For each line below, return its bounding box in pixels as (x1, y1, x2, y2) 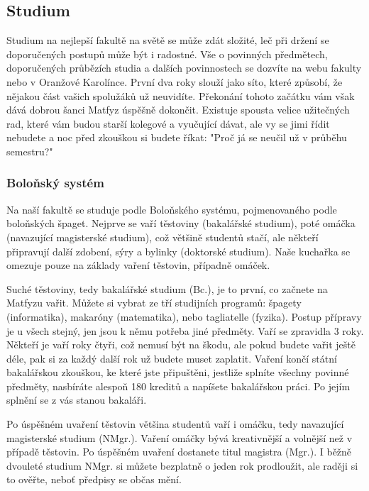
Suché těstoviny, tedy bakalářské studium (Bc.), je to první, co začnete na (6, 281, 328, 296)
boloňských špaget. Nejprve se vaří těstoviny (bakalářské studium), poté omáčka (6, 216, 356, 231)
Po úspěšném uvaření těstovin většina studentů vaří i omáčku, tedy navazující (6, 416, 344, 431)
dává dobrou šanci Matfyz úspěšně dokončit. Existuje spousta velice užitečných (6, 102, 350, 117)
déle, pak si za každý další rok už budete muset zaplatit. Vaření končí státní (6, 351, 337, 365)
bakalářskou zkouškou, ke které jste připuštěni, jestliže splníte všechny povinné (6, 365, 349, 380)
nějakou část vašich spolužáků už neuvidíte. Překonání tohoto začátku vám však (6, 88, 355, 103)
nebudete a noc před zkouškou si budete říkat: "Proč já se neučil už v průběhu (6, 130, 347, 145)
